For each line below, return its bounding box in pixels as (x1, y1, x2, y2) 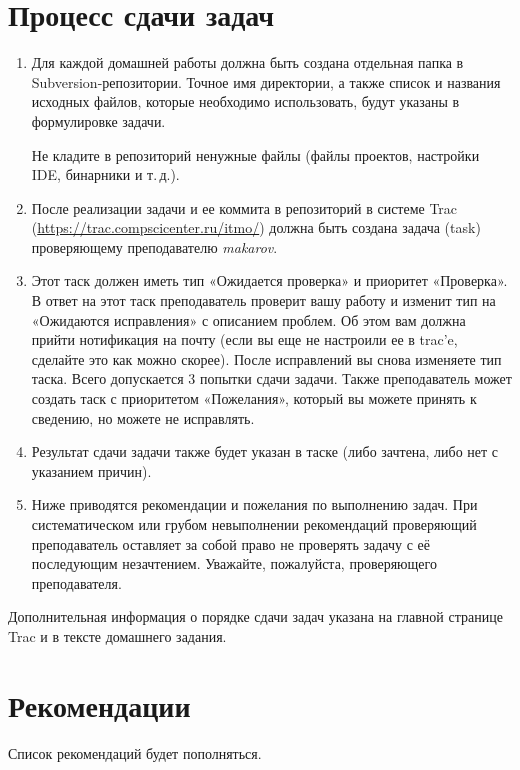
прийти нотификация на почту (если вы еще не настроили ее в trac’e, (31, 329, 458, 350)
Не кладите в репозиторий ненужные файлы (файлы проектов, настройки (31, 144, 480, 165)
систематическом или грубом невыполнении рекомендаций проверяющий (31, 514, 477, 534)
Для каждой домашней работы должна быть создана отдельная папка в (31, 52, 464, 73)
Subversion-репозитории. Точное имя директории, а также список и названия (31, 71, 501, 92)
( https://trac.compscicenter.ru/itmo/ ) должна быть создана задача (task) (31, 217, 481, 238)
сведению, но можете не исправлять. (31, 407, 255, 428)
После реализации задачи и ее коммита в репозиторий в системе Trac (31, 197, 458, 218)
